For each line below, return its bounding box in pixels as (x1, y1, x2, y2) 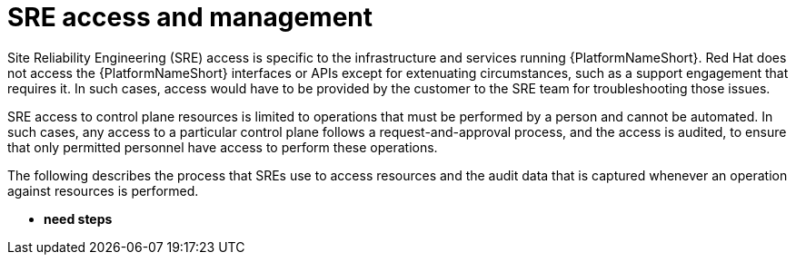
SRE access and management (7, 2, 373, 33)
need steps (44, 210, 113, 227)
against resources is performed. (7, 182, 199, 199)
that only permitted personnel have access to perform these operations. (7, 139, 438, 155)
